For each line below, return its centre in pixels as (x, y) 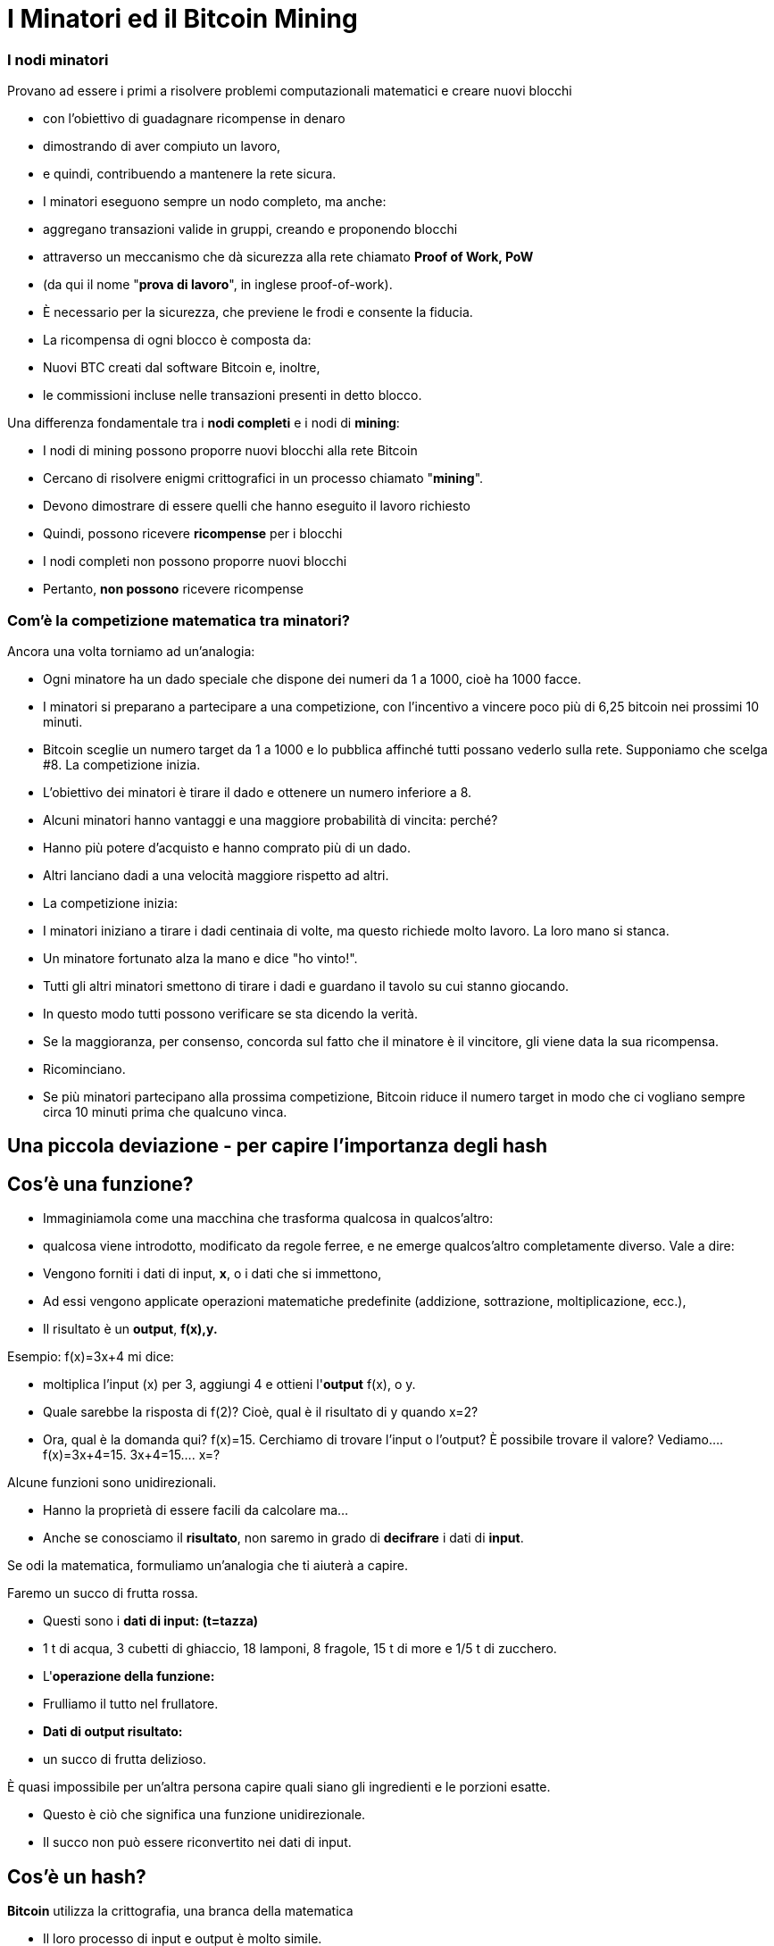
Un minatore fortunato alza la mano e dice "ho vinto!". (200, 958)
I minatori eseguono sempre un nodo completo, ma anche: (215, 202)
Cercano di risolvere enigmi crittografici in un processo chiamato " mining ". (263, 478)
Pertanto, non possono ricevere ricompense (173, 589)
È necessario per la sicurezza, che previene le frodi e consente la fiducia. (258, 312)
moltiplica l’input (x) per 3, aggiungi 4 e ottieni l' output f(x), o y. (229, 1385)
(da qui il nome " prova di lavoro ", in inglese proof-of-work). (218, 285)
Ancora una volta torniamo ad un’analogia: (131, 651)
